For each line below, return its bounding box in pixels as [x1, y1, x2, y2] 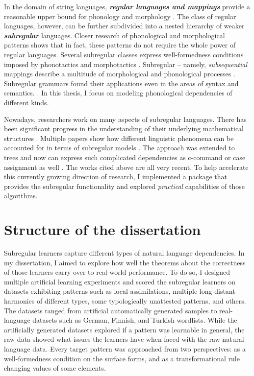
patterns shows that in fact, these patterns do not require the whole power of [4, 40, 236, 50]
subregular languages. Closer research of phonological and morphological [4, 30, 225, 40]
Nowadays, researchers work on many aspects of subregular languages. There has [4, 114, 247, 124]
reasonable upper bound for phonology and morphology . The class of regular [4, 11, 236, 21]
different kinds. [4, 97, 49, 107]
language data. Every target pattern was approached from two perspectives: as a [4, 343, 246, 353]
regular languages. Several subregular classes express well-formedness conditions [4, 49, 244, 59]
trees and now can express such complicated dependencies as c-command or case [4, 152, 246, 162]
